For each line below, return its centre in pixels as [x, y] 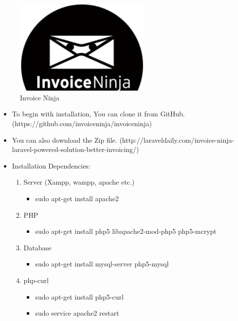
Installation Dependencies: [51, 165]
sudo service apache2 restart [77, 313]
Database [37, 247]
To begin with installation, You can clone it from [85, 114]
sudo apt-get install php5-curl [79, 296]
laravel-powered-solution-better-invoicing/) [75, 149]
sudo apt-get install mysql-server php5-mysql [102, 264]
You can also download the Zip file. [64, 140]
